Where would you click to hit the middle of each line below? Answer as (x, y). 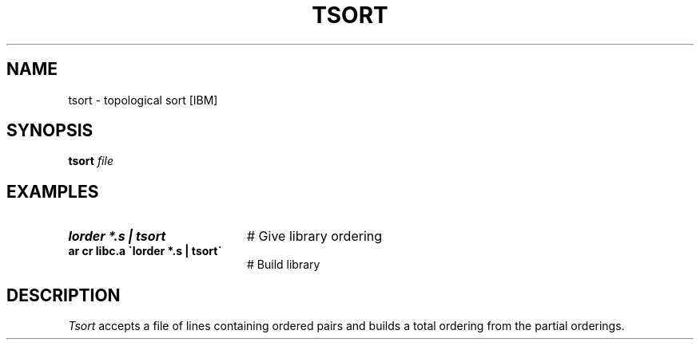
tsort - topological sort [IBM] (143, 100)
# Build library (284, 265)
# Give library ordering (314, 236)
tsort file (91, 161)
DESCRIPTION (64, 295)
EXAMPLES (53, 191)
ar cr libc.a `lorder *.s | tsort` (145, 251)
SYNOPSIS (50, 131)
